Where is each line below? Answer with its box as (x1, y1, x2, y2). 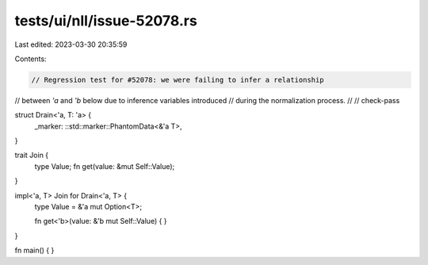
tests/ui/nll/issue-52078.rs (14, 12, 197, 29)
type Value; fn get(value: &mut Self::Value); (34, 161, 175, 171)
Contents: (14, 54, 47, 63)
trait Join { (14, 151, 49, 160)
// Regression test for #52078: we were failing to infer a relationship (31, 75, 324, 84)
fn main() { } (14, 246, 55, 255)
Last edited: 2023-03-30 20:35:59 (14, 40, 128, 49)
